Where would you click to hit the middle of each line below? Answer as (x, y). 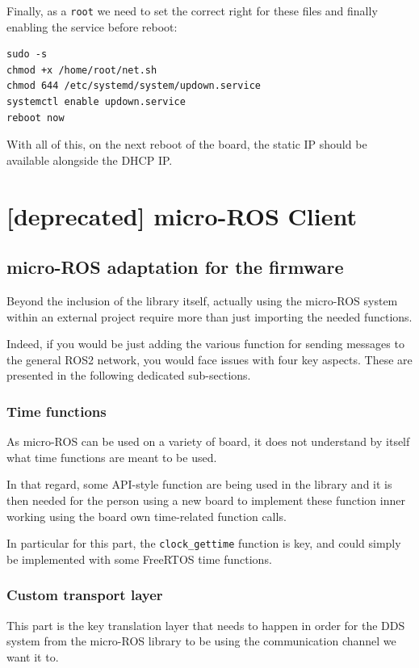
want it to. (33, 656)
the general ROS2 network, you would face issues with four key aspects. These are (209, 359)
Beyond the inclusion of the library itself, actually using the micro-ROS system (202, 300)
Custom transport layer (85, 595)
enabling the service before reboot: (92, 26)
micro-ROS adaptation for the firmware (175, 267)
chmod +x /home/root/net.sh (82, 70)
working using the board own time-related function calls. (147, 516)
